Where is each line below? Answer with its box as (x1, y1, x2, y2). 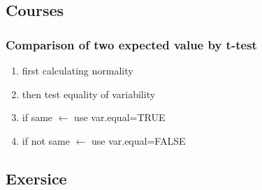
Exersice (6, 167, 67, 189)
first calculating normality (22, 63, 133, 77)
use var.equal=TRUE (74, 110, 166, 125)
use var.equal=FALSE (91, 133, 186, 148)
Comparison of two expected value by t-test (6, 35, 257, 53)
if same (22, 110, 53, 125)
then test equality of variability (22, 86, 156, 101)
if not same (22, 133, 70, 148)
